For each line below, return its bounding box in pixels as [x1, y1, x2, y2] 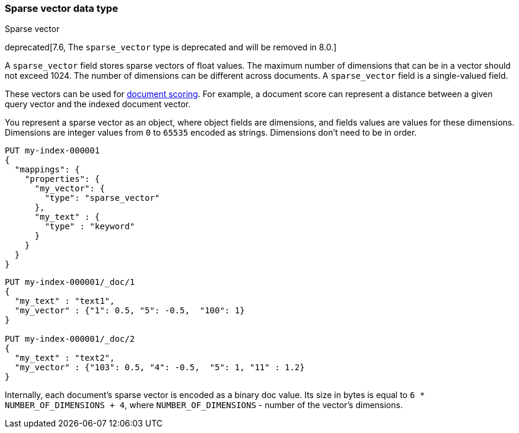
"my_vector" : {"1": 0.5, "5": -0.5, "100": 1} [14, 306, 245, 316]
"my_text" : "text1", [14, 296, 115, 306]
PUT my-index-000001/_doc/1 [5, 277, 135, 287]
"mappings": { [14, 165, 80, 175]
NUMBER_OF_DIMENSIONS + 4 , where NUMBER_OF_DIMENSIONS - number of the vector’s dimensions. [5, 400, 403, 410]
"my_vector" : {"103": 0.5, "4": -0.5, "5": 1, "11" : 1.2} [14, 363, 305, 373]
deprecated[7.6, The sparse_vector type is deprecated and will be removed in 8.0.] [5, 42, 337, 53]
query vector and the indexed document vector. [5, 99, 191, 110]
